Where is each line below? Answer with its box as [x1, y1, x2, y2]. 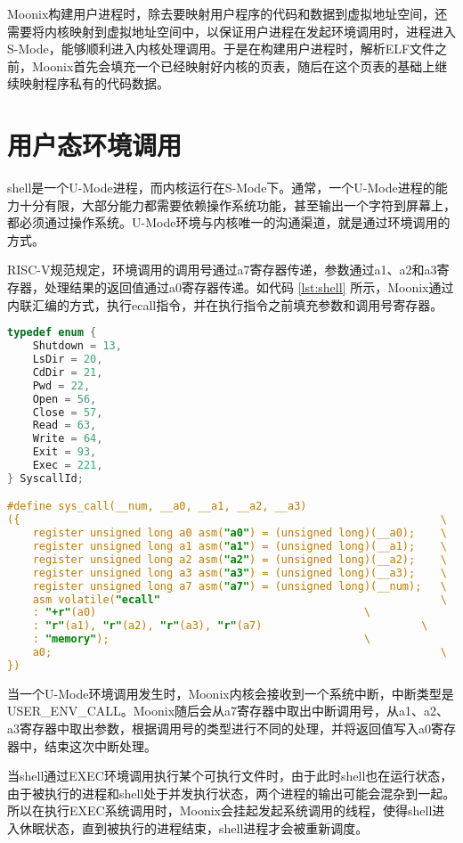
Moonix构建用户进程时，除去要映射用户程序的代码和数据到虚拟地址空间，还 [7, 4, 448, 22]
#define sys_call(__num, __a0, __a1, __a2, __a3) [7, 500, 307, 513]
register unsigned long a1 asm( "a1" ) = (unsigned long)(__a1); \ [32, 540, 447, 553]
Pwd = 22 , [32, 379, 91, 392]
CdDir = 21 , [32, 365, 103, 379]
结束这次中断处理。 [44, 736, 157, 755]
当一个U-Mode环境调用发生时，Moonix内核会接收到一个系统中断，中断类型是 [7, 683, 454, 702]
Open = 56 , [32, 392, 97, 405]
